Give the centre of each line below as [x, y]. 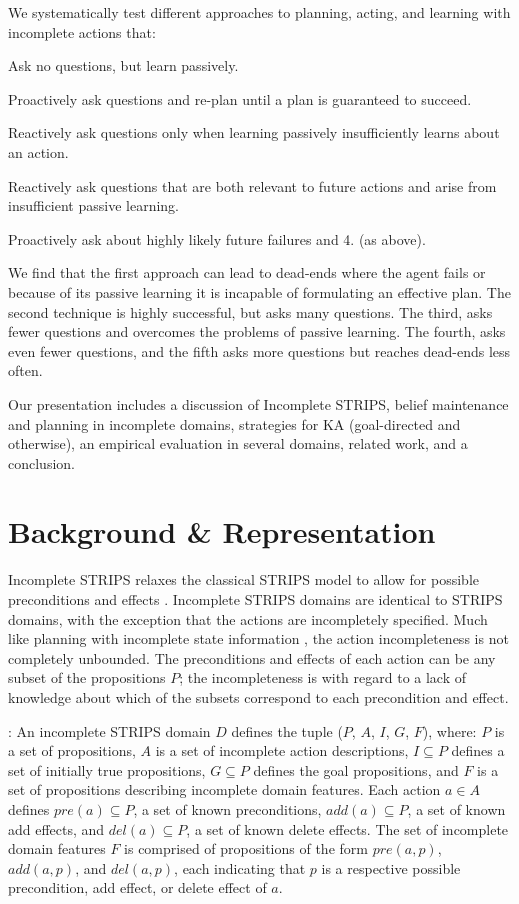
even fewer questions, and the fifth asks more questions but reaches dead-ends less [259, 350]
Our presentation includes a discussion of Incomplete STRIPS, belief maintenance [258, 403]
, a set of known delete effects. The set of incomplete [347, 828]
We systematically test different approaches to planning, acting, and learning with [259, 12]
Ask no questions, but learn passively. [123, 65]
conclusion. [41, 462]
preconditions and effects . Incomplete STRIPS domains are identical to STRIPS [255, 599]
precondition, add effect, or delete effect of [137, 887]
